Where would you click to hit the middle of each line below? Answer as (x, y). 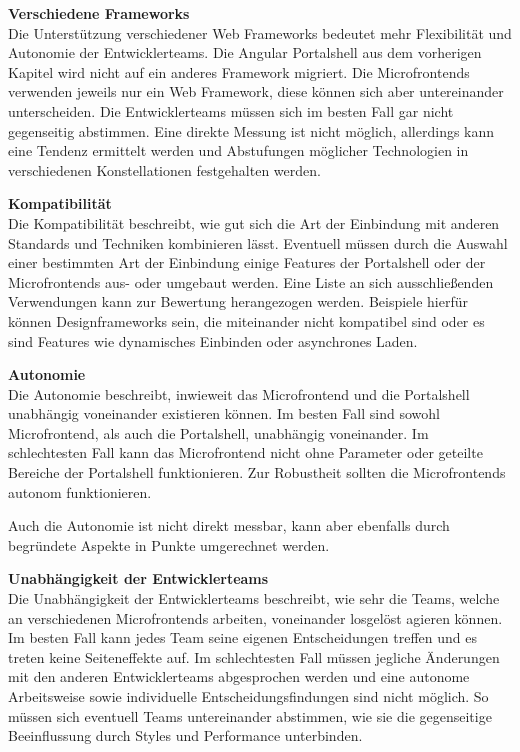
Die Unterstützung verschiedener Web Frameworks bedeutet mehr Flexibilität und (260, 32)
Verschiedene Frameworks (99, 13)
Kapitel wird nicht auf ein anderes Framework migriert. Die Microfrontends (239, 71)
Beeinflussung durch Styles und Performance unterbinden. (185, 735)
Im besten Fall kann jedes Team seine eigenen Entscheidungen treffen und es (242, 637)
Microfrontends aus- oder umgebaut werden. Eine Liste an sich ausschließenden (251, 281)
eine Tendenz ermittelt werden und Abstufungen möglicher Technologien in (238, 150)
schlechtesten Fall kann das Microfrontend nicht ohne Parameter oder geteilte (245, 452)
